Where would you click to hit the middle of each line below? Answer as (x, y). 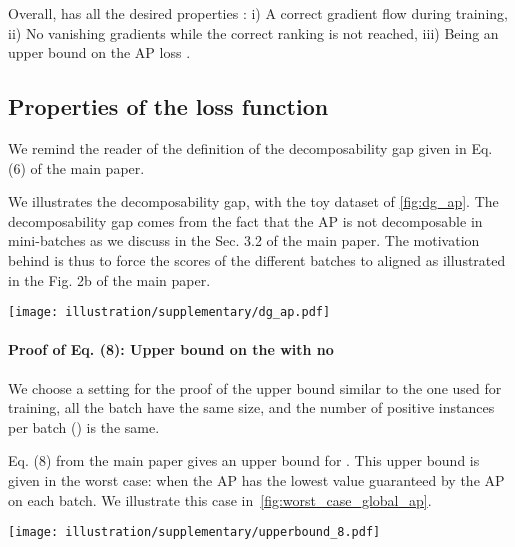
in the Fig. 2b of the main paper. (109, 279)
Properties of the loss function (168, 106)
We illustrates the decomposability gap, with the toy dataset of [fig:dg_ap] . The (253, 201)
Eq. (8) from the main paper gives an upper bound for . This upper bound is (244, 460)
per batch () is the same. (84, 426)
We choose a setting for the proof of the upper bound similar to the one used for (255, 387)
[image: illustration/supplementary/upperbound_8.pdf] (194, 532)
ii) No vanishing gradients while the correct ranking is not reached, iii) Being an (253, 32)
